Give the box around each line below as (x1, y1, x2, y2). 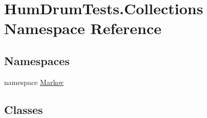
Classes (4, 101, 43, 117)
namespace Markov (4, 76, 64, 87)
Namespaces (4, 52, 70, 68)
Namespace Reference (4, 18, 161, 39)
